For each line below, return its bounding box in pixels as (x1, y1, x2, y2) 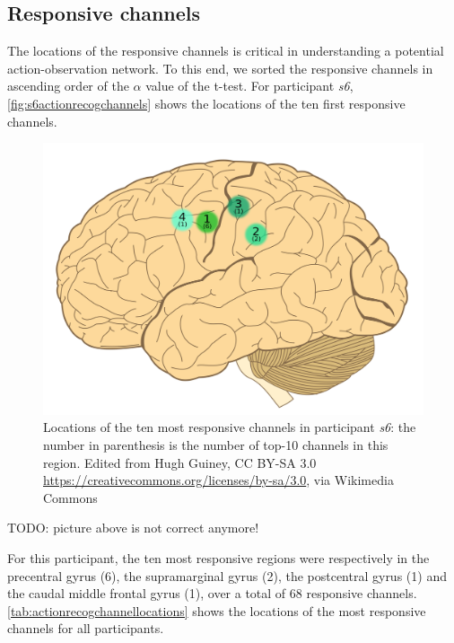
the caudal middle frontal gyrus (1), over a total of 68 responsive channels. (7, 584, 417, 603)
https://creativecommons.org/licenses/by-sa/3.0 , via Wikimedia (43, 471, 394, 489)
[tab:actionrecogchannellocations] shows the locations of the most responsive (7, 601, 426, 620)
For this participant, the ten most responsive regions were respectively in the (7, 549, 430, 567)
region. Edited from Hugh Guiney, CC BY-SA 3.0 (43, 453, 317, 471)
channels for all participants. (7, 619, 164, 638)
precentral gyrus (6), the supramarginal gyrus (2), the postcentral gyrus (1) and (7, 566, 447, 585)
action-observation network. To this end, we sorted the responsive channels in (7, 58, 433, 77)
